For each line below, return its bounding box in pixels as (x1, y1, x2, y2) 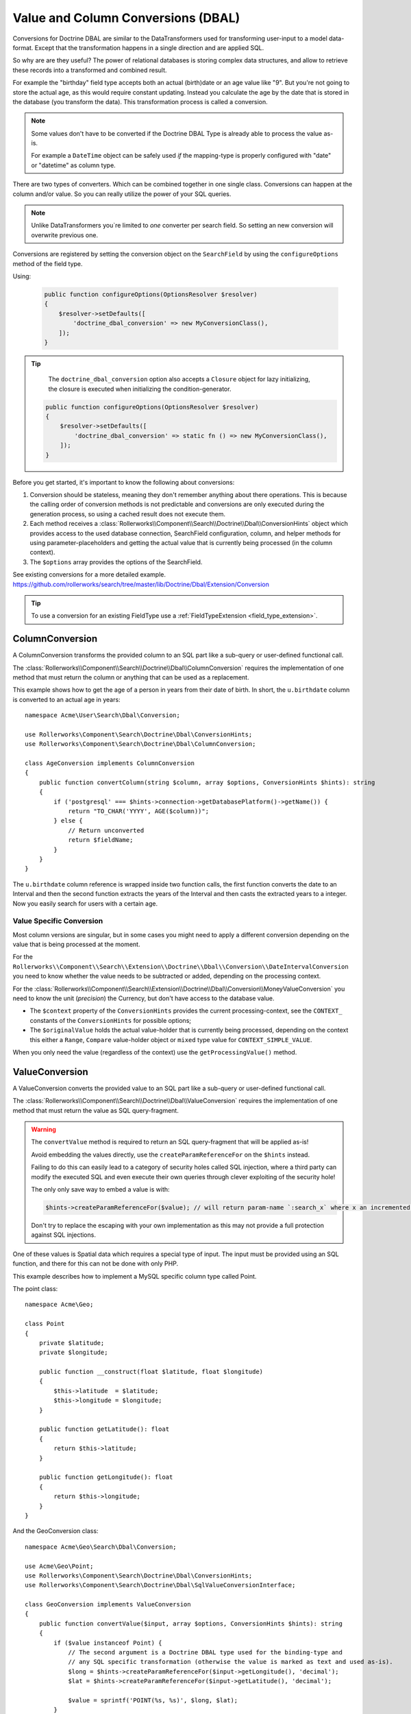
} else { (53, 817, 83, 825)
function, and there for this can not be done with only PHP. (12, 1259, 178, 1268)
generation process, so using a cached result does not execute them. (29, 509, 226, 518)
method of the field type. (12, 259, 83, 267)
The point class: (12, 1284, 58, 1292)
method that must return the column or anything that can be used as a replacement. (12, 673, 249, 681)
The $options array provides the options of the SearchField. (29, 557, 203, 566)
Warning (31, 1125, 56, 1134)
